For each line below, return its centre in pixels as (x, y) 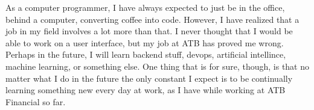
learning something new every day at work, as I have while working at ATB (146, 90)
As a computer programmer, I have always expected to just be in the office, (145, 7)
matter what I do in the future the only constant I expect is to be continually (149, 78)
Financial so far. (36, 101)
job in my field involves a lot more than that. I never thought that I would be (149, 31)
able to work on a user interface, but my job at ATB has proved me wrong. (145, 42)
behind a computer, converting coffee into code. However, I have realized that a (152, 19)
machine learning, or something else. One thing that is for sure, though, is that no (158, 66)
